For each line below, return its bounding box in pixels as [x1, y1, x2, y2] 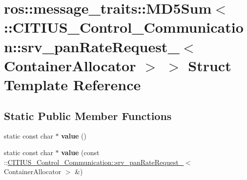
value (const [61, 147, 100, 157]
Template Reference [4, 74, 141, 94]
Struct [188, 55, 231, 75]
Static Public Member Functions [4, 108, 172, 123]
